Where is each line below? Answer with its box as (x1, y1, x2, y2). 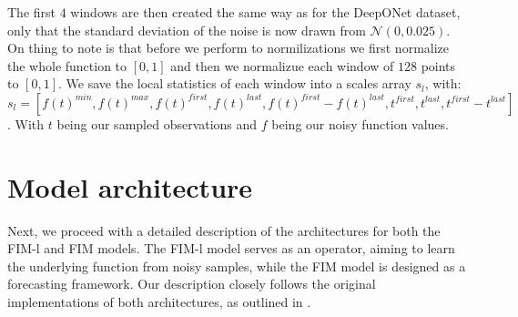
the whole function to (7, 56, 127, 75)
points (421, 56, 456, 75)
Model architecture (7, 168, 253, 205)
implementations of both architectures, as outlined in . (7, 292, 311, 312)
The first (7, 3, 56, 21)
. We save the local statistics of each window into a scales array (58, 74, 411, 93)
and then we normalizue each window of (170, 56, 394, 75)
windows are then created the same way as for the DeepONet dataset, (70, 3, 461, 21)
